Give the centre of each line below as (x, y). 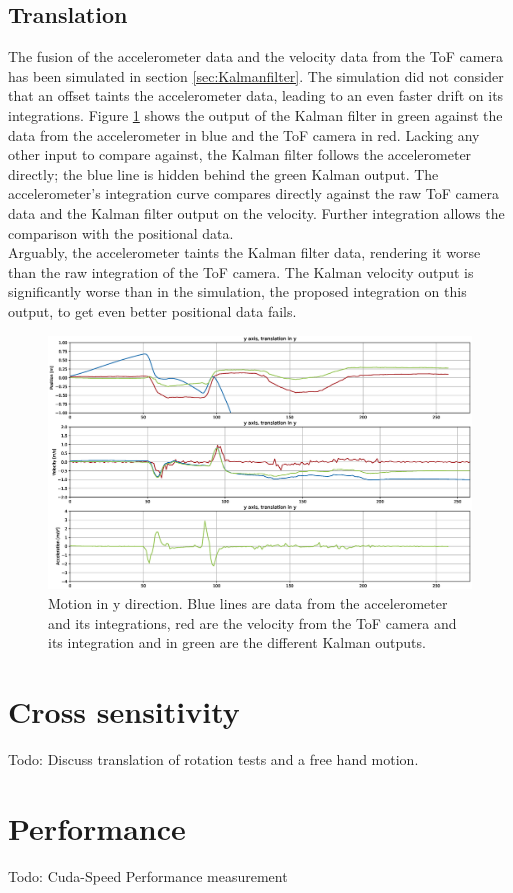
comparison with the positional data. (121, 232)
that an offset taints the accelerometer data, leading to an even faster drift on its (256, 95)
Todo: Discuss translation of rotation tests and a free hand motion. (213, 758)
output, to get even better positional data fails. (152, 310)
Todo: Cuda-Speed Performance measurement (148, 875)
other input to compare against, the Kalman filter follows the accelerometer (240, 154)
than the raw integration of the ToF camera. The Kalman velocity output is (241, 271)
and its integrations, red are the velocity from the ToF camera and (252, 622)
